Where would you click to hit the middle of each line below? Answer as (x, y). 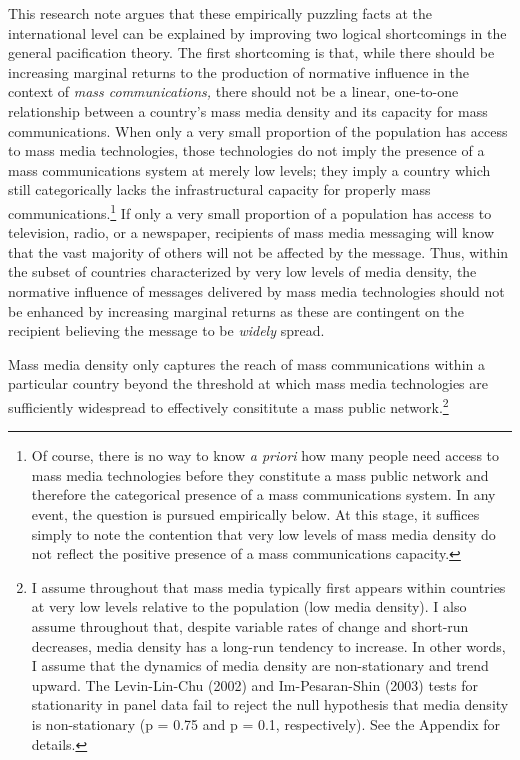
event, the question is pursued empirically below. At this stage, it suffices (255, 513)
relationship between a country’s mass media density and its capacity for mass (248, 110)
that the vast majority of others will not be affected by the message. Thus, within (258, 251)
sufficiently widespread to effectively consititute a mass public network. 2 (228, 405)
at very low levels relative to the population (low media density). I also (249, 606)
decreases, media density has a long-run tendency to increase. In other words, (268, 645)
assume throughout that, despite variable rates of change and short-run (250, 625)
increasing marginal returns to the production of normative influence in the (238, 71)
